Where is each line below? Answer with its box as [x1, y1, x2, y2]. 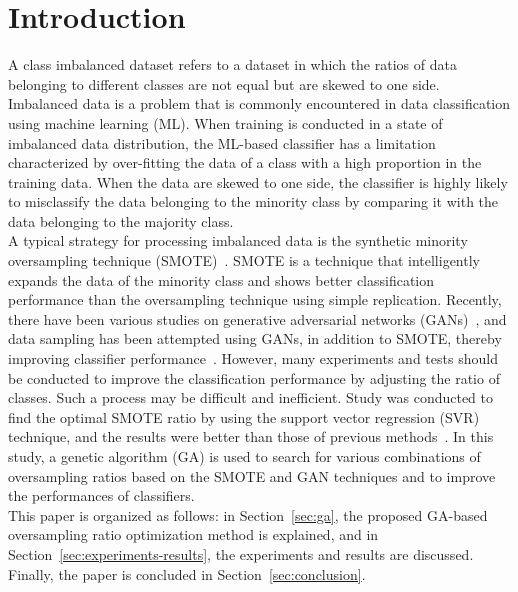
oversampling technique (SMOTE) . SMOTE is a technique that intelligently [8, 250, 480, 271]
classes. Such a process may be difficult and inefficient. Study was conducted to [8, 387, 494, 408]
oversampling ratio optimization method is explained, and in [8, 524, 379, 545]
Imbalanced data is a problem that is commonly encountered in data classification [8, 93, 511, 114]
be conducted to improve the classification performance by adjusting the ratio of [8, 367, 500, 388]
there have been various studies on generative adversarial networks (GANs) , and [8, 308, 507, 329]
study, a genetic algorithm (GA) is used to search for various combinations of [8, 446, 481, 466]
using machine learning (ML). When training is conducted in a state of [8, 112, 443, 133]
